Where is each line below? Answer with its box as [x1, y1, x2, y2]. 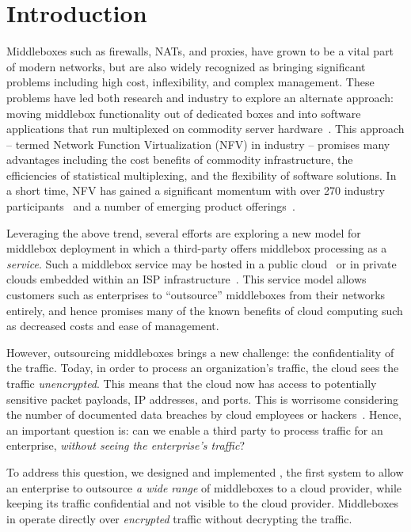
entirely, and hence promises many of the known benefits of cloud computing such [6, 302, 403, 318]
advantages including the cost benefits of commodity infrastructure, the [6, 151, 353, 168]
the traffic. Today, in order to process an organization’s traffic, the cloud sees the [6, 359, 399, 376]
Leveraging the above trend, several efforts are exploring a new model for [6, 224, 361, 241]
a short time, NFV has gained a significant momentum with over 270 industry [6, 182, 385, 199]
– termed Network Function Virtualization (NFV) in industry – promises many [6, 135, 390, 152]
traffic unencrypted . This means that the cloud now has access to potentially [6, 375, 377, 391]
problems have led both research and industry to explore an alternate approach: [6, 89, 394, 105]
